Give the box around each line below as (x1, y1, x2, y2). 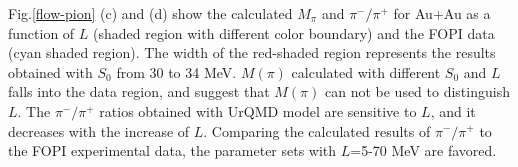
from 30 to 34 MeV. (116, 61, 237, 82)
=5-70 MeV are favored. (350, 140, 497, 161)
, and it (430, 100, 476, 121)
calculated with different (291, 61, 441, 82)
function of (8, 22, 75, 43)
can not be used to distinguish (324, 81, 510, 102)
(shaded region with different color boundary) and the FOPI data (93, 22, 495, 43)
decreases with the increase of (8, 120, 190, 141)
